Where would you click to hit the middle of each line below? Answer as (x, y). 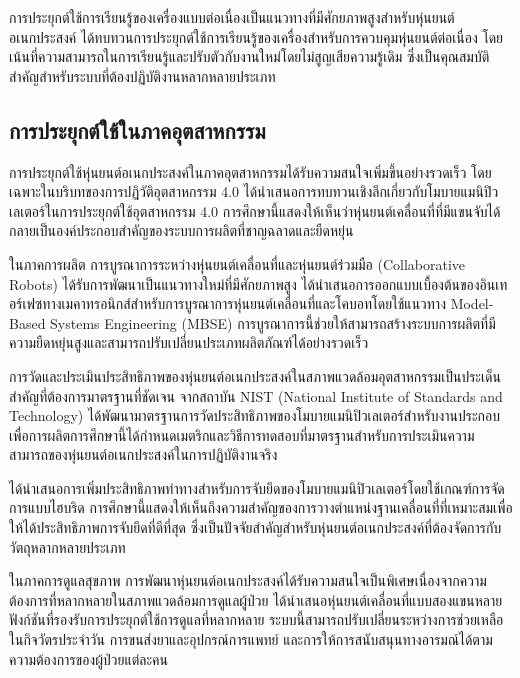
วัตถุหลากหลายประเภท (67, 546)
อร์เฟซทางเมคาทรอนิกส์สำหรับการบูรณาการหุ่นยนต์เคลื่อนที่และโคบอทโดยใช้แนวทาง (227, 303)
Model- (472, 303)
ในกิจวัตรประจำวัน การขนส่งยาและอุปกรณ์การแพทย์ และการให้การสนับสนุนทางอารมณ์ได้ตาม (251, 639)
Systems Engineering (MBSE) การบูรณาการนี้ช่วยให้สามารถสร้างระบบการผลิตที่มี (273, 322)
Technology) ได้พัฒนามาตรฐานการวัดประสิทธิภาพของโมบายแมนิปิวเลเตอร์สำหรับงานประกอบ (254, 415)
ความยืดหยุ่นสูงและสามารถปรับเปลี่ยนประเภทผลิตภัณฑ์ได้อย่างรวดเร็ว (189, 342)
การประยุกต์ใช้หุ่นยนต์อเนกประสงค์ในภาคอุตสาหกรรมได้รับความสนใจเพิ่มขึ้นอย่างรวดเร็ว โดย (250, 171)
